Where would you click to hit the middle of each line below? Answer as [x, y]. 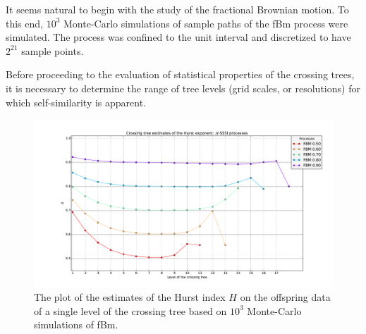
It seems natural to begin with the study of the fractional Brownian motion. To [177, 9]
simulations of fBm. [76, 324]
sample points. [53, 50]
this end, [24, 23]
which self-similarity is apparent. [76, 102]
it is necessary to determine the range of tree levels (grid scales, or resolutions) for [183, 88]
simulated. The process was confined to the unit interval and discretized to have [178, 37]
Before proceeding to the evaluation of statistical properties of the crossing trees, [180, 74]
